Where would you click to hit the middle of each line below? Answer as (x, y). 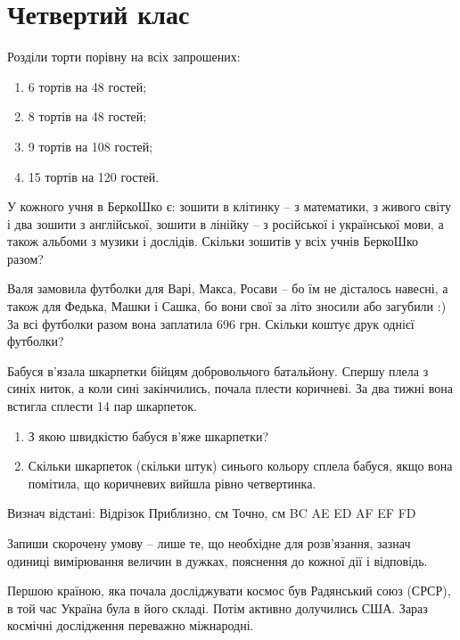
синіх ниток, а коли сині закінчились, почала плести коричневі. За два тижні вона (230, 388)
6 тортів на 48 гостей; (87, 86)
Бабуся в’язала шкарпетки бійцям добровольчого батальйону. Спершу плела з (218, 370)
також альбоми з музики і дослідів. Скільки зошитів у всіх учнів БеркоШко (213, 241)
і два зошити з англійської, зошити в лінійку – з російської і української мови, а (226, 223)
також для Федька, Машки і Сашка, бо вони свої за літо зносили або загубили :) (227, 306)
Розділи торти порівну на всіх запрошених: (124, 57)
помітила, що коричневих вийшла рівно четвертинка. (172, 483)
